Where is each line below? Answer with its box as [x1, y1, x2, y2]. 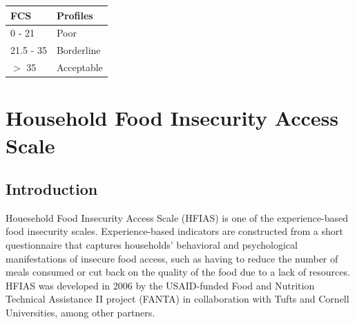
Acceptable [56, 60, 103, 75]
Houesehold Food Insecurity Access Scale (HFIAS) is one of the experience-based [6, 210, 348, 225]
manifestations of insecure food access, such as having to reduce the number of [6, 251, 338, 265]
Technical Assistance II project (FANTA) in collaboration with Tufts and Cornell [6, 292, 349, 306]
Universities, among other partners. [6, 305, 155, 320]
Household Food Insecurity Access [6, 104, 338, 132]
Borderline [56, 43, 101, 57]
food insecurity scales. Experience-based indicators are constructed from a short [6, 224, 343, 238]
